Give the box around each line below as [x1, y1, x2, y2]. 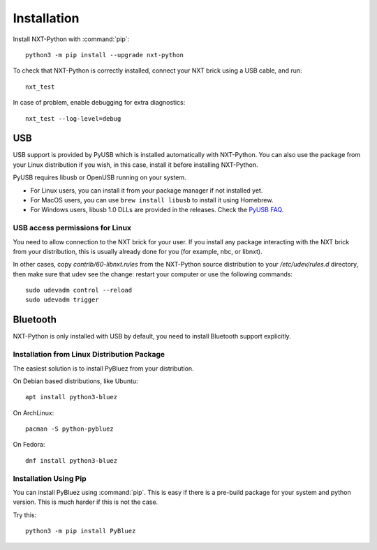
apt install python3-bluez [25, 393, 118, 401]
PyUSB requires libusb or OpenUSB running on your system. [13, 173, 186, 181]
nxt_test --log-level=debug [25, 114, 121, 122]
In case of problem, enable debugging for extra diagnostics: [13, 98, 186, 107]
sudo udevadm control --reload [25, 286, 133, 295]
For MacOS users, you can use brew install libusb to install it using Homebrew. [30, 195, 274, 204]
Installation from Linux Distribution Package [13, 350, 165, 359]
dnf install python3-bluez [25, 456, 118, 464]
